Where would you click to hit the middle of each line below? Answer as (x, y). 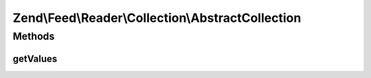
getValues (35, 58)
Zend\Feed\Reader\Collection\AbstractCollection (157, 18)
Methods (34, 36)
